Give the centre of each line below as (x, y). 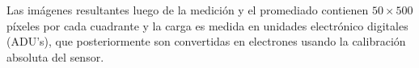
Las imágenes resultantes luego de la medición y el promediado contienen (188, 10)
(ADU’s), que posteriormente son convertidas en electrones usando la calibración (206, 41)
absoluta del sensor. (55, 56)
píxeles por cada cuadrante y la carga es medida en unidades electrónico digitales (207, 25)
